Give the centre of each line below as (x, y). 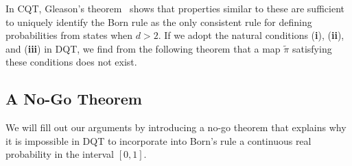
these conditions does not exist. (71, 62)
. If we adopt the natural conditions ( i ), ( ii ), (251, 35)
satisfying (312, 48)
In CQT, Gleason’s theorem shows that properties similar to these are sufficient (175, 8)
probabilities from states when (69, 35)
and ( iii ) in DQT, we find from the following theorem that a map (143, 48)
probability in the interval (60, 154)
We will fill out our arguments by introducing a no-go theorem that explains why (176, 127)
